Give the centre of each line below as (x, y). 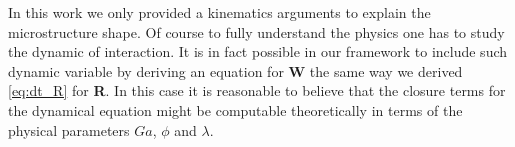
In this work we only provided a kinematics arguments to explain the (219, 12)
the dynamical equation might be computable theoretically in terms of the (235, 109)
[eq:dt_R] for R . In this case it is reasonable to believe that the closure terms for (257, 90)
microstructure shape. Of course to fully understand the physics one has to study (256, 31)
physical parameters (69, 129)
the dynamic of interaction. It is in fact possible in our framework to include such (258, 51)
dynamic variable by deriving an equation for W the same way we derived (235, 70)
